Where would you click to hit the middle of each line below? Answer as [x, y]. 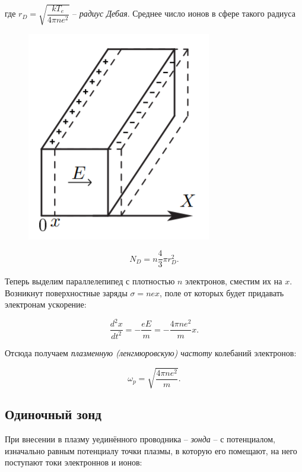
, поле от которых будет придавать [222, 292]
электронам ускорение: [46, 304]
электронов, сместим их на [234, 281]
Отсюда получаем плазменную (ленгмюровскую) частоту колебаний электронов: [151, 352]
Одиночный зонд [53, 414]
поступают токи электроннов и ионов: [74, 462]
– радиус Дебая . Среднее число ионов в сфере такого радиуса [184, 13]
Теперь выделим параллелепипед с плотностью [90, 281]
